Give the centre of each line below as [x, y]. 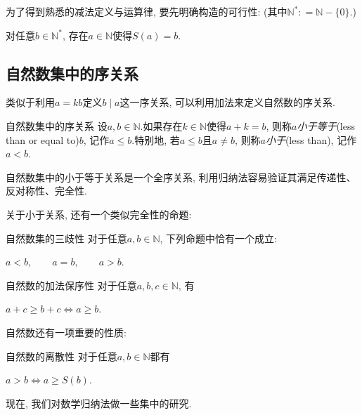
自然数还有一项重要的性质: [66, 332]
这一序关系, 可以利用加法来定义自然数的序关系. [227, 102]
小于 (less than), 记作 [311, 139]
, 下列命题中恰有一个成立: [218, 238]
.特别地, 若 [156, 139]
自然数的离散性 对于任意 [62, 356]
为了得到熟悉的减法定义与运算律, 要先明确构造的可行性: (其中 [147, 11]
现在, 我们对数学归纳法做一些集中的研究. [99, 403]
